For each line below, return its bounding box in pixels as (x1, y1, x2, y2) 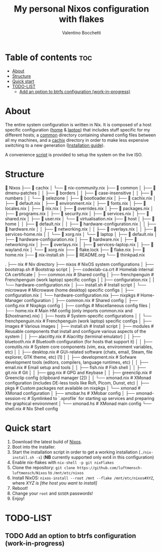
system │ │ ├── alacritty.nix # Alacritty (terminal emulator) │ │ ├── (5, 334, 141, 339)
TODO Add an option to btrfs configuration (5, 532, 136, 540)
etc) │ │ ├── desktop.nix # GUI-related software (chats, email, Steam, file (5, 349, 153, 355)
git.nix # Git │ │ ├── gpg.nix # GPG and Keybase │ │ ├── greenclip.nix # (5, 369, 152, 375)
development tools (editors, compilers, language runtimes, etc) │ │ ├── (5, 359, 149, 365)
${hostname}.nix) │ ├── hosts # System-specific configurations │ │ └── (5, 313, 152, 318)
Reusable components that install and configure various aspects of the (5, 328, 146, 334)
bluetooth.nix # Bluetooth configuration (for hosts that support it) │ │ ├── (5, 338, 153, 344)
